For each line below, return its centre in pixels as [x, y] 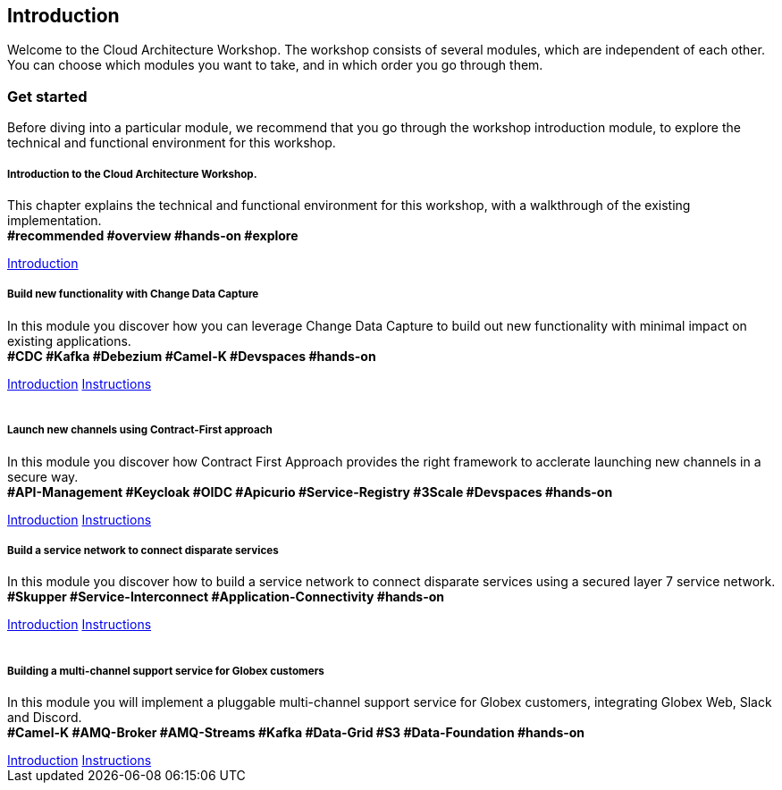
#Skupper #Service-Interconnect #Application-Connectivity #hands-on [226, 597]
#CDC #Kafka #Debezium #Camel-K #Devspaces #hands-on [192, 356]
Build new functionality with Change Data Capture [133, 294]
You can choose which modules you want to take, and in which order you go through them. [275, 65]
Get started [47, 96]
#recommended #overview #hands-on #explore [153, 235]
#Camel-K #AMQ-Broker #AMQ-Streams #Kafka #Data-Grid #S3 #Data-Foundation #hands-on [296, 733]
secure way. [43, 476]
